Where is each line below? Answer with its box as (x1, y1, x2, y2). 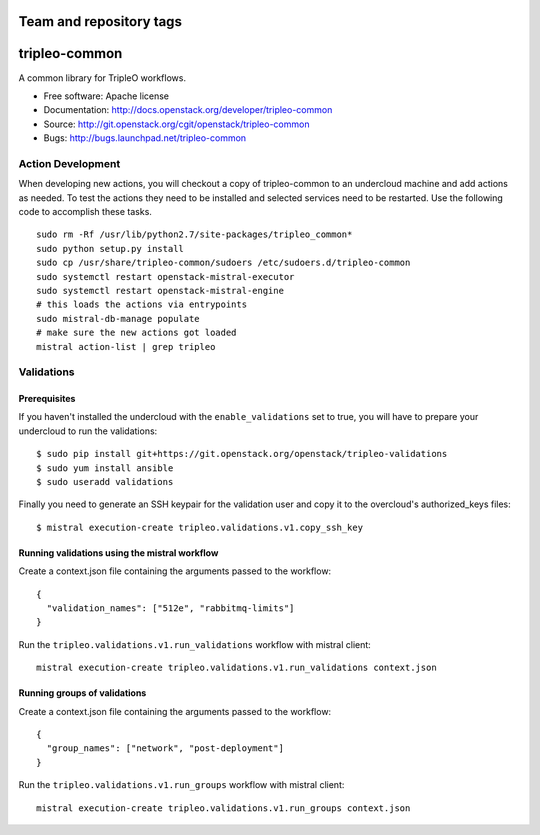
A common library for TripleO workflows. (18, 71, 187, 84)
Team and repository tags (18, 13, 182, 30)
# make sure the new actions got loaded (36, 327, 237, 339)
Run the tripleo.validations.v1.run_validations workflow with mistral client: (18, 638, 372, 650)
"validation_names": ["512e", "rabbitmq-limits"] (46, 603, 295, 614)
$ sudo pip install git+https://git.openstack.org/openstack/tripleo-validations (36, 448, 448, 460)
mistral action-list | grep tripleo (36, 341, 216, 352)
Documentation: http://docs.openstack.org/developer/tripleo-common (43, 104, 333, 116)
